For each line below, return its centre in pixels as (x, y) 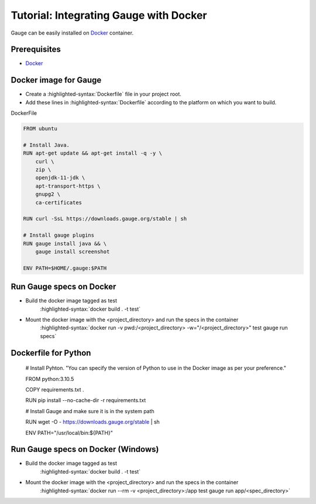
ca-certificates (59, 202)
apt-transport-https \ (68, 186)
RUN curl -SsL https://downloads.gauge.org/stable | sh (105, 219)
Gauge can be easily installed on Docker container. (72, 33)
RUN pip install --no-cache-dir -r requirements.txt (86, 400)
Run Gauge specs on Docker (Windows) (85, 449)
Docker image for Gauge (56, 80)
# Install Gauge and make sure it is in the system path (90, 411)
